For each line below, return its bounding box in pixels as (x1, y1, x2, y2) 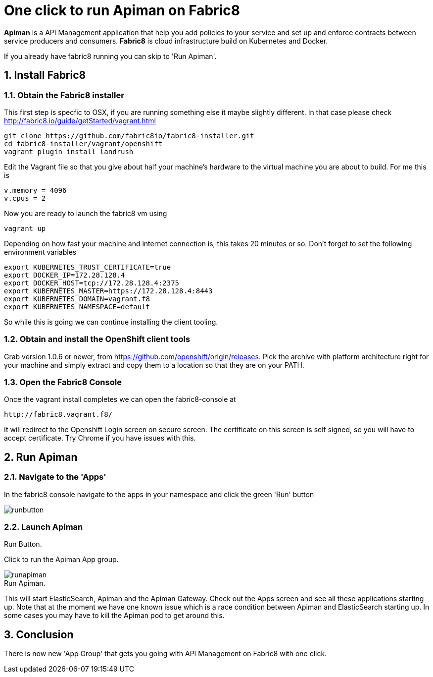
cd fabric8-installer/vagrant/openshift (4, 139, 163, 148)
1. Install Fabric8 (4, 69, 86, 82)
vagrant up (4, 224, 46, 232)
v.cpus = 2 (4, 194, 46, 202)
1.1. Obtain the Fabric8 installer (4, 90, 124, 100)
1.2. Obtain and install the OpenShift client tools (4, 334, 191, 344)
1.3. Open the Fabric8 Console (4, 377, 122, 388)
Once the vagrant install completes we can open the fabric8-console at (4, 395, 236, 404)
